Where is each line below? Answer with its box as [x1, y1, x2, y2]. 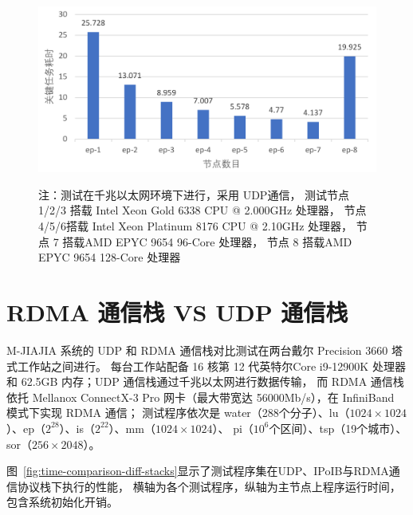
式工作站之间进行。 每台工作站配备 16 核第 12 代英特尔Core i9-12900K [6, 357, 369, 374]
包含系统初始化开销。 [6, 493, 118, 510]
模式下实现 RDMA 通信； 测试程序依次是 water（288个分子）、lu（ [6, 404, 350, 421]
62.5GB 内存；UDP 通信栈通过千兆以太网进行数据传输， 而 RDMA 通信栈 [21, 373, 404, 390]
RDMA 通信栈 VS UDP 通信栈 [6, 296, 348, 328]
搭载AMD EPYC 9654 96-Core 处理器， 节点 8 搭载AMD [62, 233, 352, 250]
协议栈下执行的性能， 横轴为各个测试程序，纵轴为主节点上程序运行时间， [17, 478, 401, 494]
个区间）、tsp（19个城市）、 [269, 419, 407, 436]
